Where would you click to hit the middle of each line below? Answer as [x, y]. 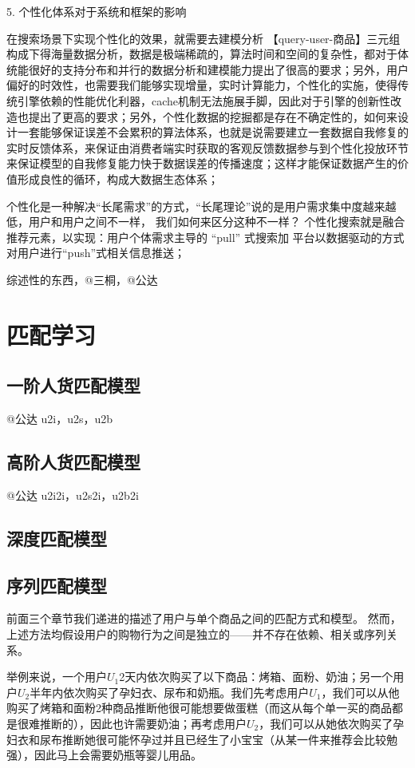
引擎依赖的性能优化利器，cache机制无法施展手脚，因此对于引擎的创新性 [204, 100]
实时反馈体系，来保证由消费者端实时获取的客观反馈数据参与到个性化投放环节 [207, 147]
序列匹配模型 [57, 585]
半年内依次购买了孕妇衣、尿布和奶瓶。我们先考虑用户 [170, 692]
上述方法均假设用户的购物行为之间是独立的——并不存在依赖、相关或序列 [196, 634]
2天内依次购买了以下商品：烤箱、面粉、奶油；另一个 [256, 677]
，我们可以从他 [360, 692]
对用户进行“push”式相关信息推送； [96, 253]
